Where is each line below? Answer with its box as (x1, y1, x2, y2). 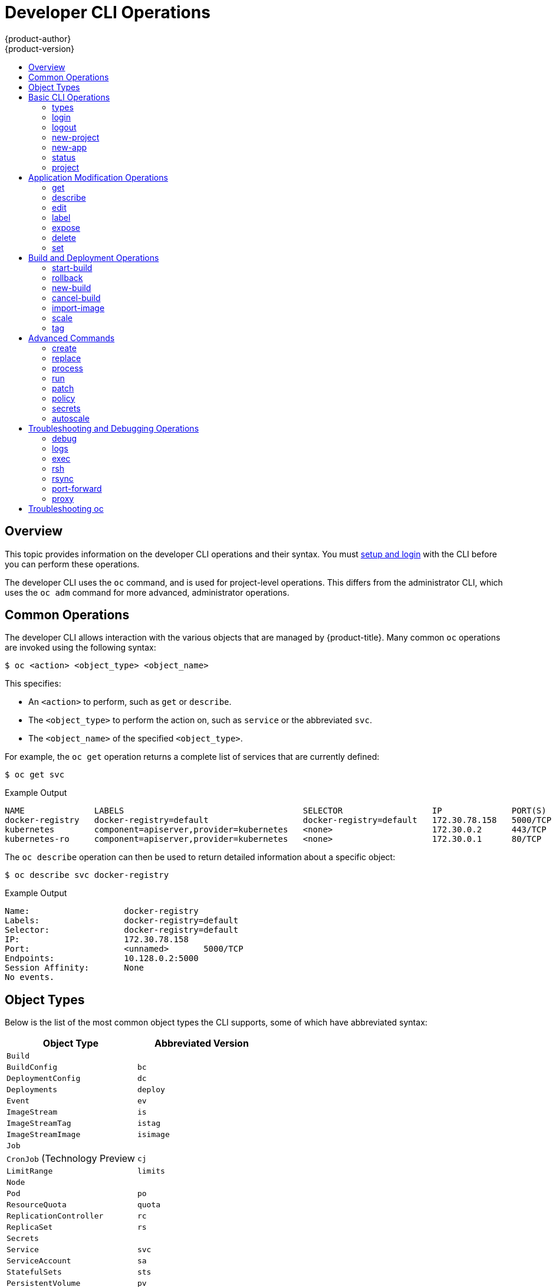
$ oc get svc (5, 770, 65, 780)
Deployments (6, 1085, 58, 1095)
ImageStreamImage (6, 1130, 81, 1139)
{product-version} (5, 43, 75, 54)
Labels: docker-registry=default (5, 916, 239, 926)
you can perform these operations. (5, 558, 140, 569)
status (52, 152, 76, 162)
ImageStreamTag (6, 1119, 71, 1128)
